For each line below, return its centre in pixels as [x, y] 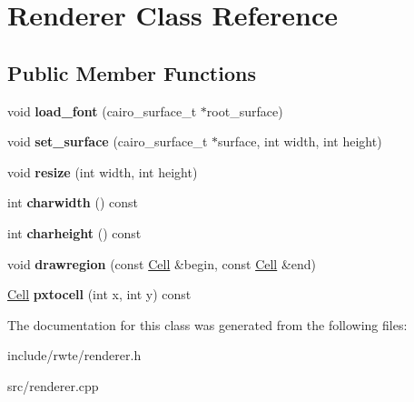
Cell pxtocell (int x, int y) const [99, 294]
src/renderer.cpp [53, 385]
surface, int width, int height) [300, 141]
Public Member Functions [132, 72]
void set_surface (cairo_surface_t [108, 141]
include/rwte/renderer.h [74, 355]
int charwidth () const [73, 202]
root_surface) [245, 111]
